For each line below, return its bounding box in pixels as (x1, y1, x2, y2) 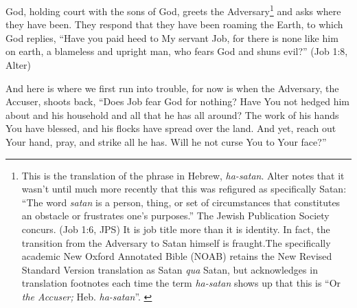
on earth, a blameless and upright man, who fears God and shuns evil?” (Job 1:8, (5, 44, 348, 58)
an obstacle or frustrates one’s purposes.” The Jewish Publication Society (21, 208, 330, 223)
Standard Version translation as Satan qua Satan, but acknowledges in (21, 262, 318, 276)
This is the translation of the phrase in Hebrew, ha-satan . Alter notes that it (21, 168, 345, 182)
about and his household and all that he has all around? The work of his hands (5, 107, 339, 122)
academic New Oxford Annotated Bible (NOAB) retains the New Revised (21, 249, 332, 263)
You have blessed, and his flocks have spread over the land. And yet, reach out (5, 121, 336, 135)
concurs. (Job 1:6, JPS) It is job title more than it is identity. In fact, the (21, 221, 330, 236)
